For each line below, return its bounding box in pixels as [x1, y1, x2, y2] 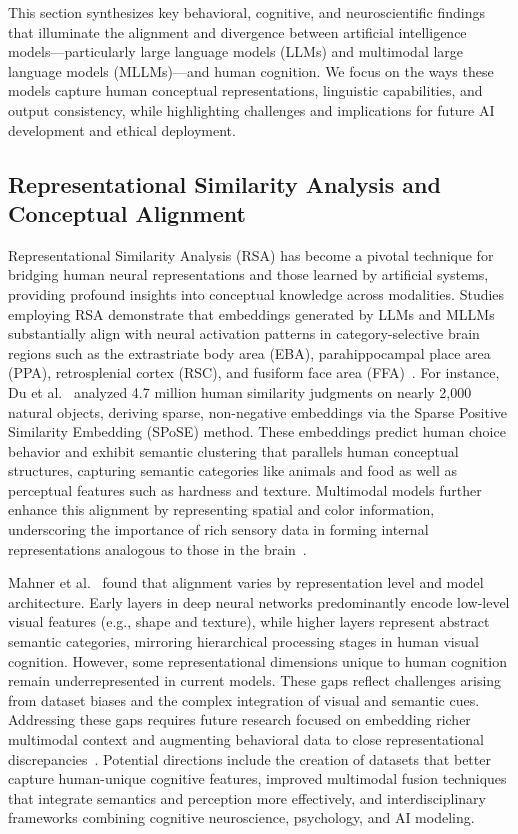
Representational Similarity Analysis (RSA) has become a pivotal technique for [8, 244, 494, 265]
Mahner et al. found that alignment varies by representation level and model [8, 572, 484, 593]
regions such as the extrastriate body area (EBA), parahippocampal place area [8, 342, 491, 363]
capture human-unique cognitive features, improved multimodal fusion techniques [8, 768, 507, 789]
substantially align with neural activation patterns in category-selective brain [8, 323, 480, 344]
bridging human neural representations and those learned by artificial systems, [8, 264, 489, 285]
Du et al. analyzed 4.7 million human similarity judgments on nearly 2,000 [8, 381, 472, 402]
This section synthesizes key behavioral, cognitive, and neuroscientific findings [8, 2, 486, 22]
